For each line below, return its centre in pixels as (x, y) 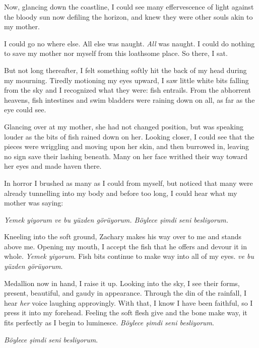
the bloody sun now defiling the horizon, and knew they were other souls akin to (128, 16)
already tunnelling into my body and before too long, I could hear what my (121, 193)
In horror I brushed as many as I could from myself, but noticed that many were (128, 183)
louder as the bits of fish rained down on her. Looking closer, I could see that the (129, 136)
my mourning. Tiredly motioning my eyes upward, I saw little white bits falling (126, 80)
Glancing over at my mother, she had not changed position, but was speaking (124, 126)
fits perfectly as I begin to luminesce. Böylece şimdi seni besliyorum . (109, 323)
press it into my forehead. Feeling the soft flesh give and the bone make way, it (126, 312)
